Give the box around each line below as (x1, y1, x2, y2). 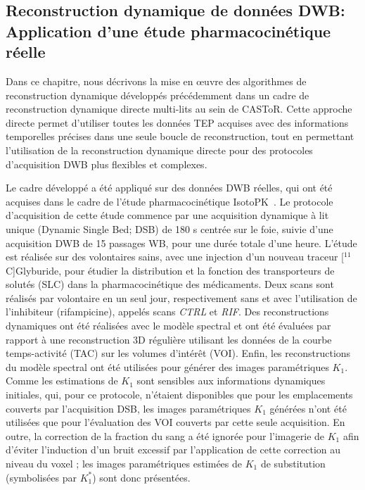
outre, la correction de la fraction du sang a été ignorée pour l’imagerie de (6, 428, 325, 443)
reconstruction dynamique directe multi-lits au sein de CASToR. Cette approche (6, 101, 352, 116)
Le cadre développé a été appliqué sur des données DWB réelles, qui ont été (6, 180, 333, 195)
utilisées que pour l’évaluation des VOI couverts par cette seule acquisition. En (6, 415, 345, 429)
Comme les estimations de (6, 373, 118, 388)
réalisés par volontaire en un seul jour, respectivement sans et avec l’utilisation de (6, 290, 357, 305)
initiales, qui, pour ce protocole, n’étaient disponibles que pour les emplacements (6, 387, 353, 402)
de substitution (260, 456, 326, 471)
